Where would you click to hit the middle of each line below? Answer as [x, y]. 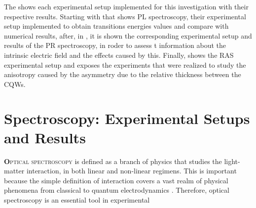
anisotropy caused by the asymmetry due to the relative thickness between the [123, 74]
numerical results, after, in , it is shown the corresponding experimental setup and [128, 35]
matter [14, 171]
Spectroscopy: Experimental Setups [127, 118]
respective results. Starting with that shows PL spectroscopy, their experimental [125, 16]
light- [232, 161]
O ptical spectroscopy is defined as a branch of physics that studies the [113, 161]
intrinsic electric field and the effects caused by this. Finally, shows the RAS [119, 55]
